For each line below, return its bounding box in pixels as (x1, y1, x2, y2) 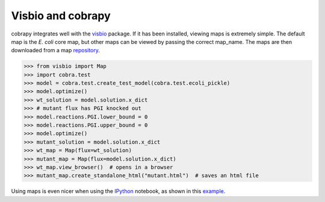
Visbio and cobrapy (11, 9, 111, 22)
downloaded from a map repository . (11, 47, 101, 54)
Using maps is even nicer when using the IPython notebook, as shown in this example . (11, 188, 226, 195)
